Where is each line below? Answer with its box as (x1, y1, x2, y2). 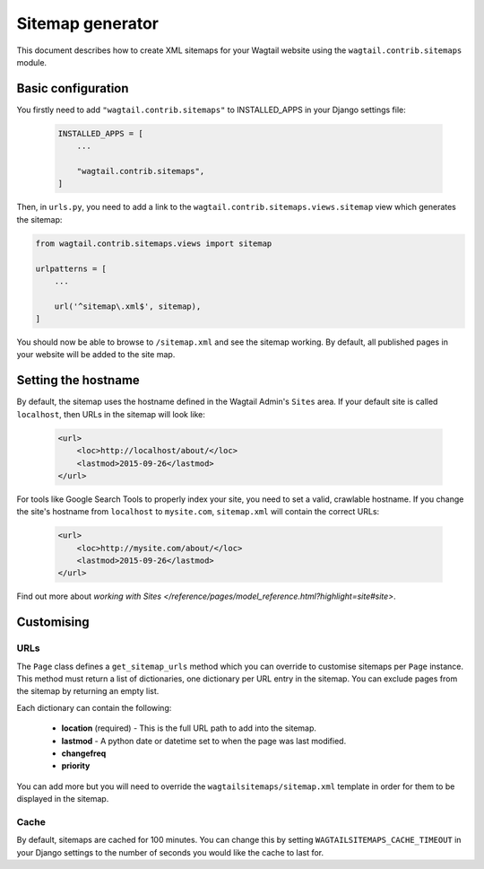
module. (16, 57, 48, 67)
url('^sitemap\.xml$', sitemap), (54, 301, 202, 312)
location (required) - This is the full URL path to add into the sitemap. (61, 723, 317, 733)
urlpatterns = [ (35, 263, 108, 274)
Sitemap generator (16, 13, 159, 33)
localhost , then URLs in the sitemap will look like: (16, 408, 206, 419)
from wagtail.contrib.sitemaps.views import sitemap (35, 238, 272, 249)
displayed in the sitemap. (16, 794, 109, 804)
